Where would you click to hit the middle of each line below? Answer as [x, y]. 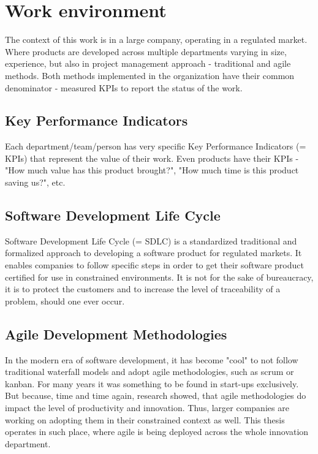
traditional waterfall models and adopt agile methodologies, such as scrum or [150, 372]
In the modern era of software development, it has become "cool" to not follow [152, 359]
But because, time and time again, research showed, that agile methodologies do [156, 395]
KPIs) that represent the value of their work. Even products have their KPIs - [152, 158]
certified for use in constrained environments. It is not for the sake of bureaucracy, [159, 277]
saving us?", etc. [35, 182]
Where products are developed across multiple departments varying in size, [146, 51]
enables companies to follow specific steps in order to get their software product [154, 265]
